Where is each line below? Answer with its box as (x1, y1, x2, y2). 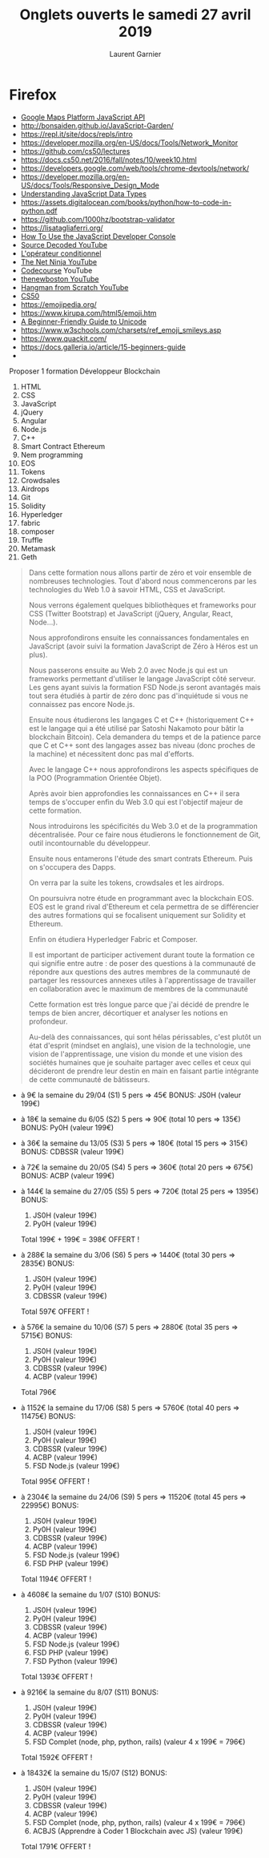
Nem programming (20, 450, 83, 459)
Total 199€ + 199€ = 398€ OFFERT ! (20, 1234, 139, 1244)
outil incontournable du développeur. (28, 838, 151, 847)
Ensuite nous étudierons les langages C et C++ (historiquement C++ (28, 715, 255, 725)
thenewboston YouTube (20, 274, 99, 284)
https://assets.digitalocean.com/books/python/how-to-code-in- (20, 197, 232, 207)
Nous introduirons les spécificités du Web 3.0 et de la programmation (28, 821, 259, 830)
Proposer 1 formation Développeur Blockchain (9, 366, 161, 376)
